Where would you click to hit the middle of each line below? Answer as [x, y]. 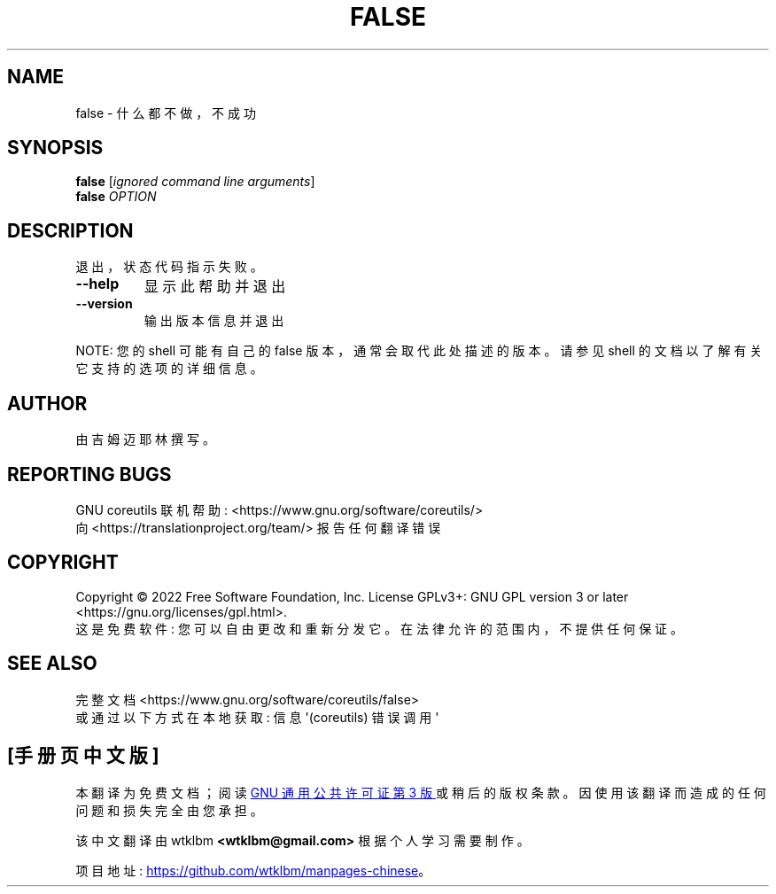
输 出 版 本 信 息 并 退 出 [214, 321]
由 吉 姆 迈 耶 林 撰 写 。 [145, 439]
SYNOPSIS [55, 148]
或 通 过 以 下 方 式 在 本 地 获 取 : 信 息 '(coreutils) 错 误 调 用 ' [257, 717]
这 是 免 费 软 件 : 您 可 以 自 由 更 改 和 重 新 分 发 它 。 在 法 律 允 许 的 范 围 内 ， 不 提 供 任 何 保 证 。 [380, 628]
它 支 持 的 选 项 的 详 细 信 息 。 [169, 369]
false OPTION [116, 197]
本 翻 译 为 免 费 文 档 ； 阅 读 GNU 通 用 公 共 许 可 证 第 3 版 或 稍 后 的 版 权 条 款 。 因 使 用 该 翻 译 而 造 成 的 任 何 [421, 792]
